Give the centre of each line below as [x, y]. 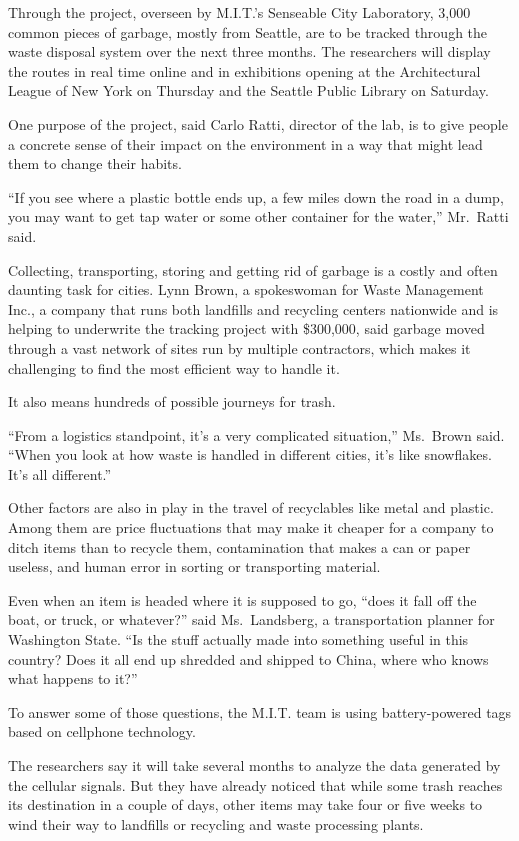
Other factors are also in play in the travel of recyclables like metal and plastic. [251, 507]
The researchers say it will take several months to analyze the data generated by [254, 765]
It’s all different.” [60, 473]
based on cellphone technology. [102, 731]
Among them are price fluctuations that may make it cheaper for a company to [251, 527]
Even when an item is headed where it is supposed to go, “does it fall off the [242, 599]
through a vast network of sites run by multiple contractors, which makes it [239, 347]
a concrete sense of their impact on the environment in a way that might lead [245, 143]
